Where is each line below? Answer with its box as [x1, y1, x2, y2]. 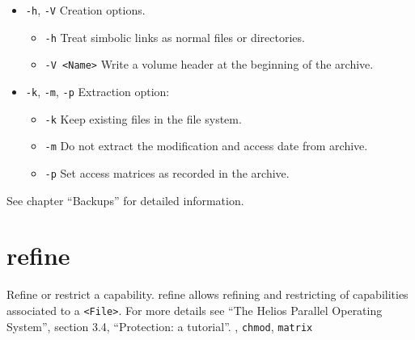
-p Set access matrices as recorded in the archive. [44, 164, 290, 181]
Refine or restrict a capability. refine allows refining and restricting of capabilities [6, 286, 409, 303]
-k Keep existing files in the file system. [44, 110, 242, 127]
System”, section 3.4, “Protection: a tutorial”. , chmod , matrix [6, 317, 313, 334]
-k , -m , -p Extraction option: [25, 82, 170, 99]
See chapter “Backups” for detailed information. [6, 191, 244, 208]
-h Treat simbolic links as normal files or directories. [44, 28, 305, 45]
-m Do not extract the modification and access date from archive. [44, 137, 368, 154]
